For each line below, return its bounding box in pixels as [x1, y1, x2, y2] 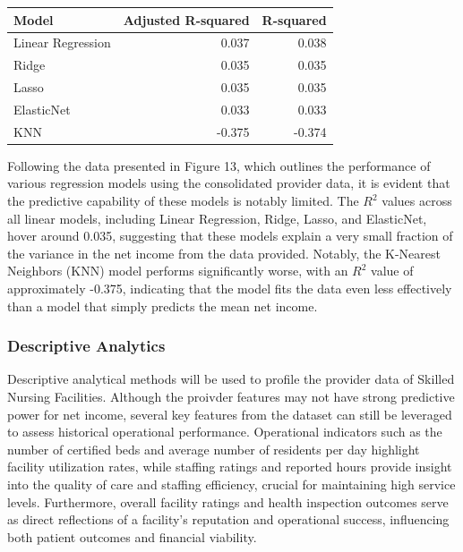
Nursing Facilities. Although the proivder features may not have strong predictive [7, 386, 455, 405]
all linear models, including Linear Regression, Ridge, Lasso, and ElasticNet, [7, 208, 427, 227]
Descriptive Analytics [7, 335, 166, 357]
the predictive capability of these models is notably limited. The [7, 191, 359, 209]
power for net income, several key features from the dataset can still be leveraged [7, 404, 452, 423]
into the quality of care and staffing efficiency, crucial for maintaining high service [7, 474, 456, 493]
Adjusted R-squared [123, 10, 250, 29]
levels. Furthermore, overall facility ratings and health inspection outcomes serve [7, 492, 449, 511]
